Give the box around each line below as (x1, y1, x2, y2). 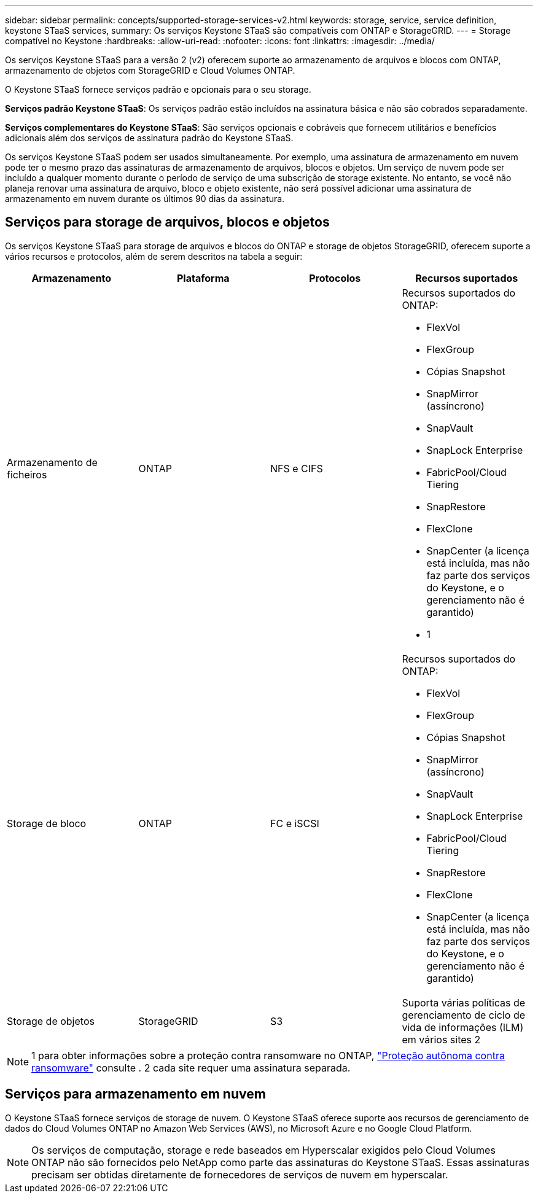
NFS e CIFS (270, 462, 323, 475)
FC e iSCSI (270, 817, 319, 830)
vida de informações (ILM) (402, 1021, 524, 1033)
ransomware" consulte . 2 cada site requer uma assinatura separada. (31, 1061, 351, 1074)
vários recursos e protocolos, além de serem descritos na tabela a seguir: (5, 251, 303, 262)
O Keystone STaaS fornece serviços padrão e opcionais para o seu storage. (5, 84, 311, 95)
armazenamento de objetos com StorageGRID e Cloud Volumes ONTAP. (5, 65, 295, 76)
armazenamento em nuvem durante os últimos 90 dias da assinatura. (5, 193, 285, 204)
